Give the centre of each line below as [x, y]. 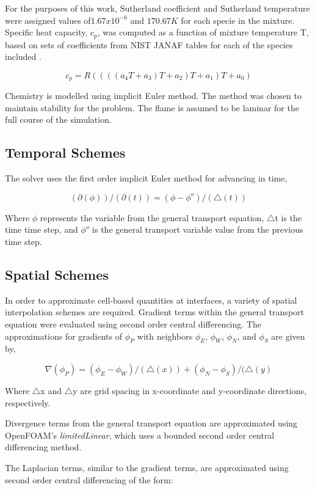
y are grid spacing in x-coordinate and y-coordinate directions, [190, 391]
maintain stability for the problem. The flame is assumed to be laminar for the [152, 107]
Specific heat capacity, [46, 32]
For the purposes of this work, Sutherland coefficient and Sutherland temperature [157, 8]
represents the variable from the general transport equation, [152, 217]
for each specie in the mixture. [238, 20]
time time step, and [42, 229]
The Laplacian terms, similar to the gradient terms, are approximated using [147, 467]
